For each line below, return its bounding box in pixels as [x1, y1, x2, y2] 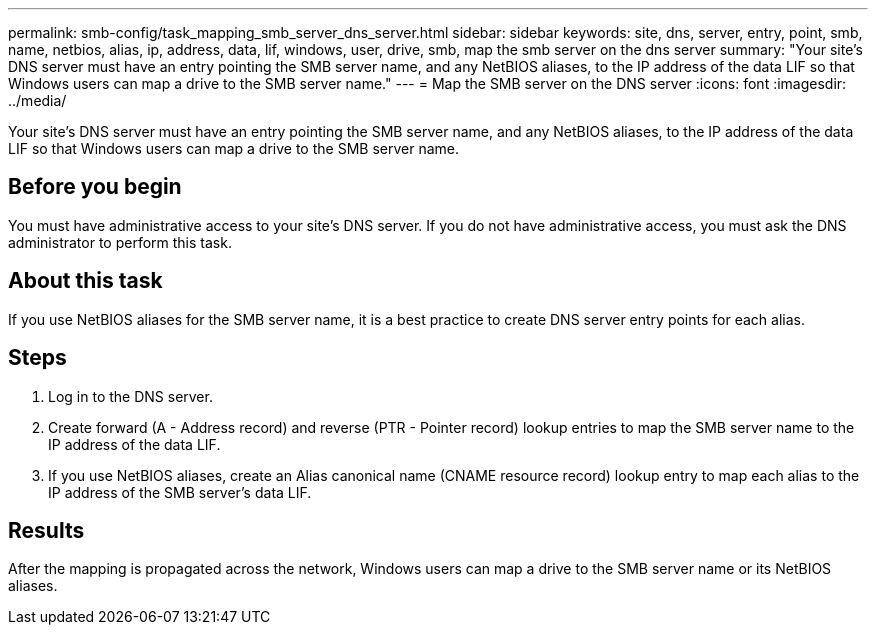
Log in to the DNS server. [48, 387, 213, 405]
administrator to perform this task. [8, 233, 232, 251]
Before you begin [8, 174, 182, 200]
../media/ [8, 92, 67, 109]
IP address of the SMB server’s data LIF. [48, 483, 312, 501]
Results [8, 517, 85, 543]
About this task [8, 268, 163, 294]
